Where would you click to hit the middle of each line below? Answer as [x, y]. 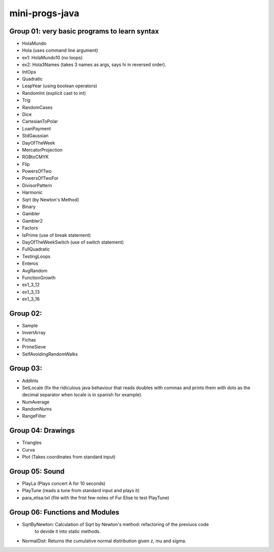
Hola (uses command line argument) [60, 50]
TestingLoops [36, 256]
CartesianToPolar [40, 121]
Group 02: [26, 313]
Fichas [29, 339]
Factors [30, 228]
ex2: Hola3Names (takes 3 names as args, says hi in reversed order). [94, 65]
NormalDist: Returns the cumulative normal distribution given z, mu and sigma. [104, 541]
